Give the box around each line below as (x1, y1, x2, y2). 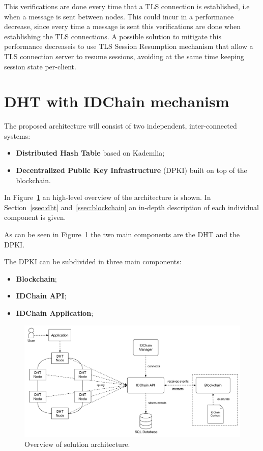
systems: (4, 130, 31, 141)
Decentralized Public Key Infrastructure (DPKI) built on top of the (16, 165, 247, 176)
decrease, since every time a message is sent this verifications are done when (4, 21, 241, 32)
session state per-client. (4, 61, 76, 71)
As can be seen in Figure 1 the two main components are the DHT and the (4, 229, 240, 240)
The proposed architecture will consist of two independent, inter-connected (4, 120, 237, 131)
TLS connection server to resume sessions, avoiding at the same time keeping (4, 51, 244, 61)
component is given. (4, 212, 66, 222)
